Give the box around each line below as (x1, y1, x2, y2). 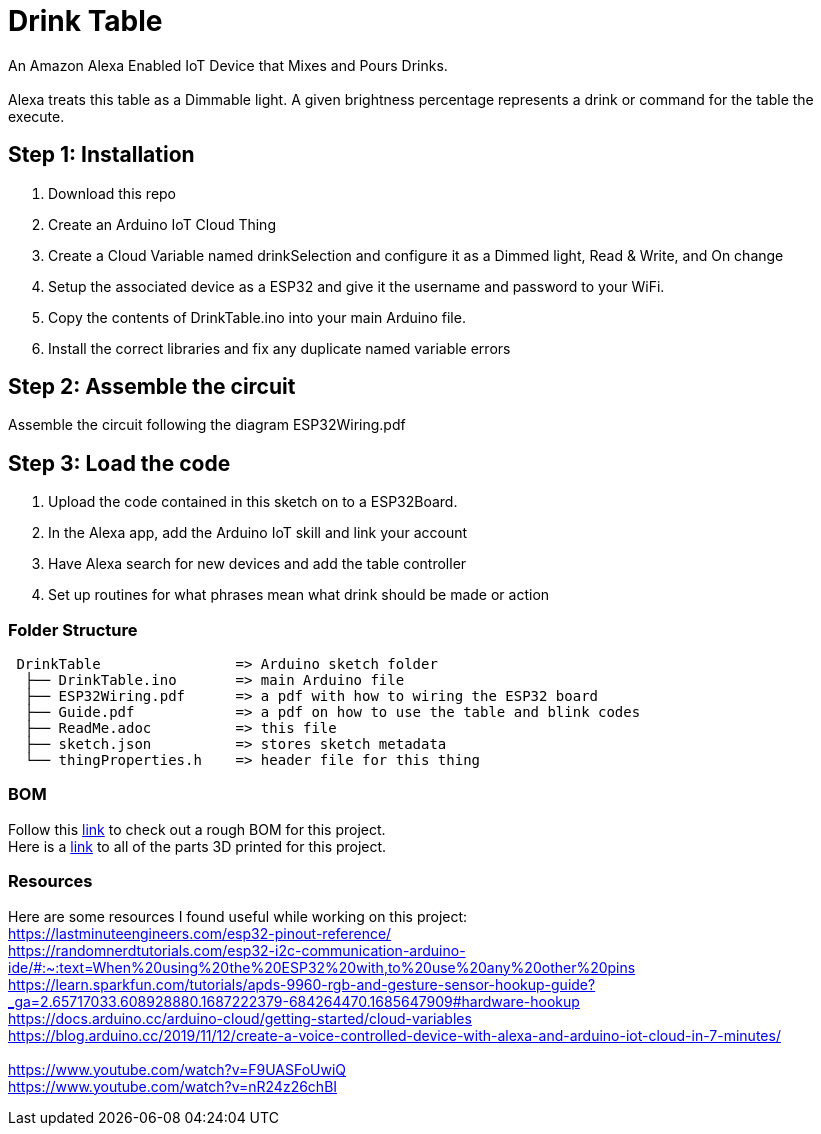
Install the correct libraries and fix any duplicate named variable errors (48, 339, 511, 357)
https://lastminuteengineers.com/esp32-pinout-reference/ (8, 924, 392, 942)
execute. (8, 107, 65, 125)
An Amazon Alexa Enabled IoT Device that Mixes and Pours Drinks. (8, 56, 448, 74)
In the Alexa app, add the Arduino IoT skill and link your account (48, 524, 468, 542)
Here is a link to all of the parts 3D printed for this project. (8, 837, 387, 855)
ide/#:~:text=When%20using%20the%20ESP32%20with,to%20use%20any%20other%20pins (8, 958, 636, 976)
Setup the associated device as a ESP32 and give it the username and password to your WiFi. (48, 277, 665, 295)
